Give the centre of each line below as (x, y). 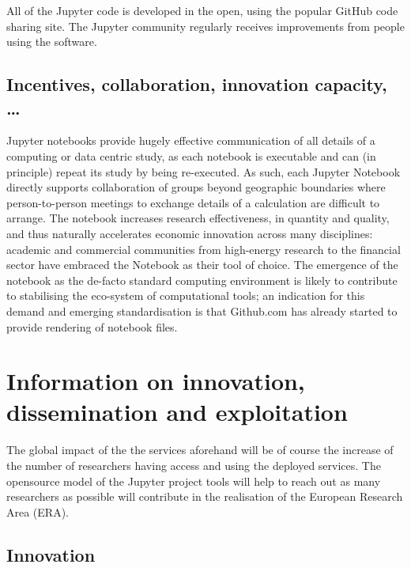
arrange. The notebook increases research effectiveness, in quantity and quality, (198, 218)
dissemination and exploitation (177, 412)
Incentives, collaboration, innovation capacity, (197, 84)
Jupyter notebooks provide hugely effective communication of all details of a (191, 140)
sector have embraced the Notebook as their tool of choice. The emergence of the (202, 265)
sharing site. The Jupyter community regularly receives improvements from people (205, 26)
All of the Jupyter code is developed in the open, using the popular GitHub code (202, 10)
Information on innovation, (156, 381)
